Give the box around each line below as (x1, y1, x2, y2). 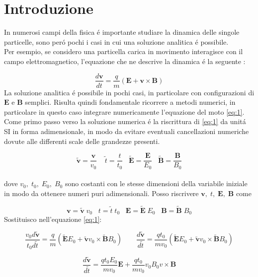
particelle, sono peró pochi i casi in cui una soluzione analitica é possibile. (4, 36, 229, 47)
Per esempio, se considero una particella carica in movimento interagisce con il (4, 46, 243, 57)
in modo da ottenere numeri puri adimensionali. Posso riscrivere (4, 188, 199, 198)
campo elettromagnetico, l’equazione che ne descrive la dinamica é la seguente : (4, 56, 246, 66)
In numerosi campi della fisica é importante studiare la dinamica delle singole (4, 27, 240, 37)
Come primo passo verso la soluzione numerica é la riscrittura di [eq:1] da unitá (4, 116, 246, 127)
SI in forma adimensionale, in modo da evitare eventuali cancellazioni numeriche (4, 126, 249, 136)
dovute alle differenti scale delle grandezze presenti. (4, 136, 160, 146)
